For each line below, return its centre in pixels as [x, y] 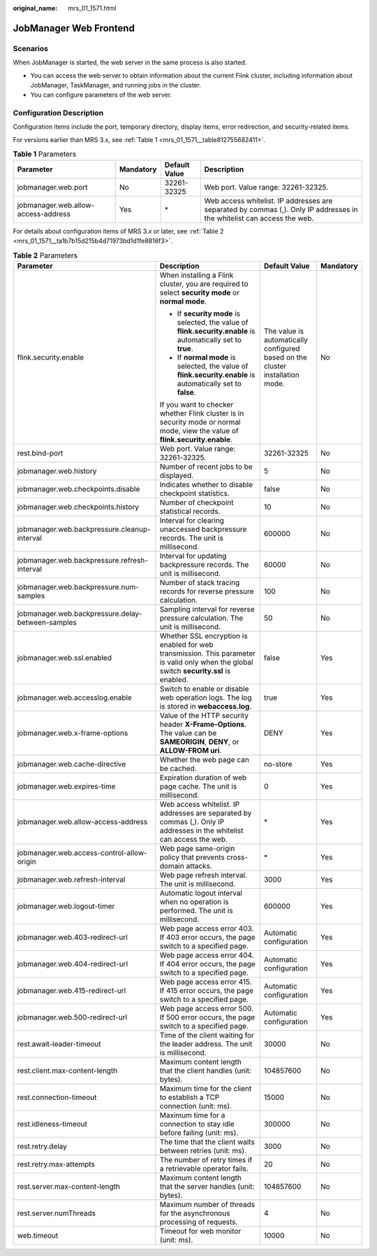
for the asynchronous [195, 1213]
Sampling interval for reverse [207, 609]
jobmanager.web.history [57, 471]
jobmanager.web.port [52, 187]
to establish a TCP [190, 1097]
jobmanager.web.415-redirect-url [72, 990]
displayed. [177, 475]
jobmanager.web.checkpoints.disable [79, 488]
